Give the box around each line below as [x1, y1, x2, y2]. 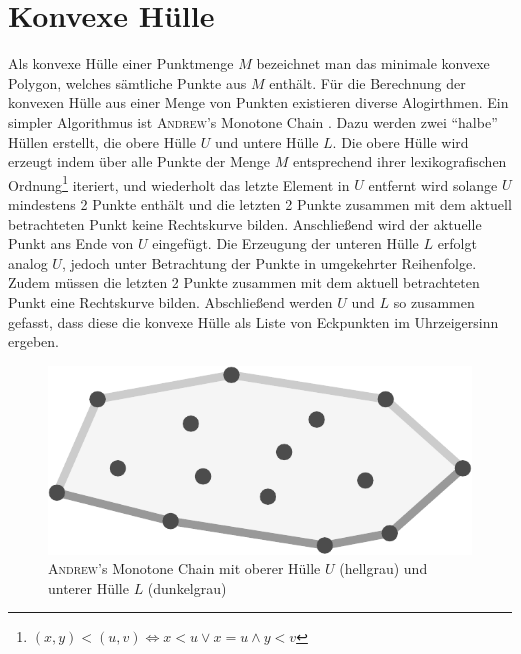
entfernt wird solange [368, 174, 498, 195]
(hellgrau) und [339, 558, 428, 579]
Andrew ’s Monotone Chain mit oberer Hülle [48, 558, 321, 579]
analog [8, 252, 48, 273]
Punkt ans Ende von [8, 233, 134, 254]
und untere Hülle [214, 131, 319, 152]
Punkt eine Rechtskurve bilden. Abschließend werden [8, 291, 333, 312]
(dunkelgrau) [147, 577, 227, 598]
